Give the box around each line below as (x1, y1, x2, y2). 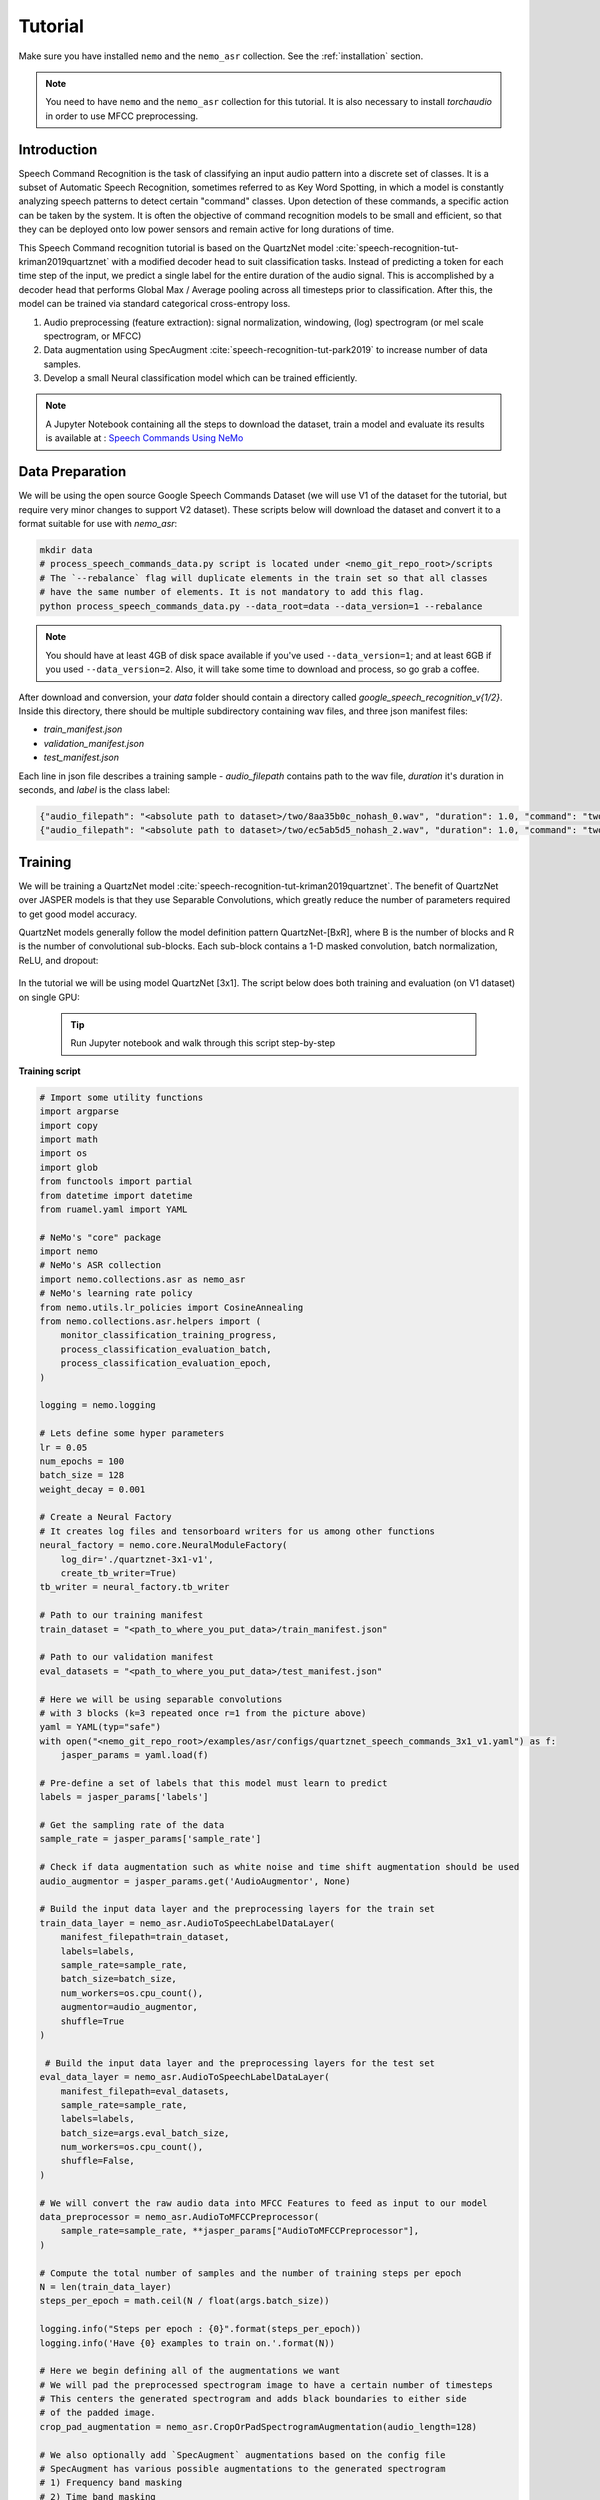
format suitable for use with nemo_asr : (18, 517, 178, 529)
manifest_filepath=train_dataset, (60, 1931, 230, 1943)
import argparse (39, 1106, 120, 1117)
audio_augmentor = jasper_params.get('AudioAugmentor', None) (39, 1875, 351, 1887)
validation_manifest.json (43, 737, 145, 749)
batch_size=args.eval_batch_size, (60, 2127, 230, 2139)
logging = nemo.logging (39, 1400, 157, 1411)
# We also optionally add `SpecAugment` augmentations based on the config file (39, 2449, 446, 2460)
